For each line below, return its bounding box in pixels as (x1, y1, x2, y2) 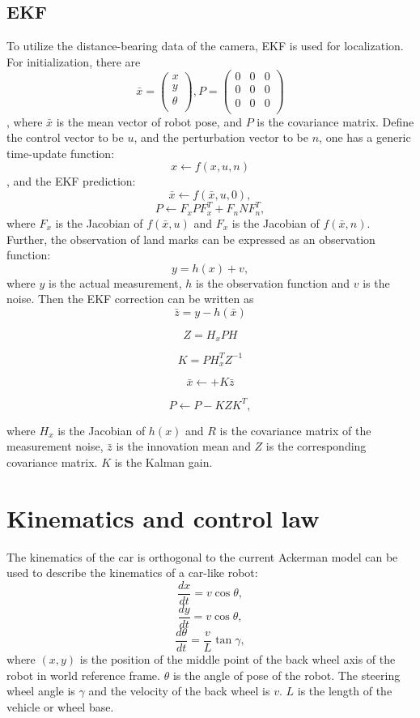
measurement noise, (6, 438, 104, 455)
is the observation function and (196, 274, 350, 291)
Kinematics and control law (6, 501, 320, 534)
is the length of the (297, 682, 392, 699)
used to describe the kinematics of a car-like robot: (6, 564, 258, 581)
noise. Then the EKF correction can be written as (6, 290, 254, 307)
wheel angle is (6, 682, 75, 699)
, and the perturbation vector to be (134, 129, 309, 146)
